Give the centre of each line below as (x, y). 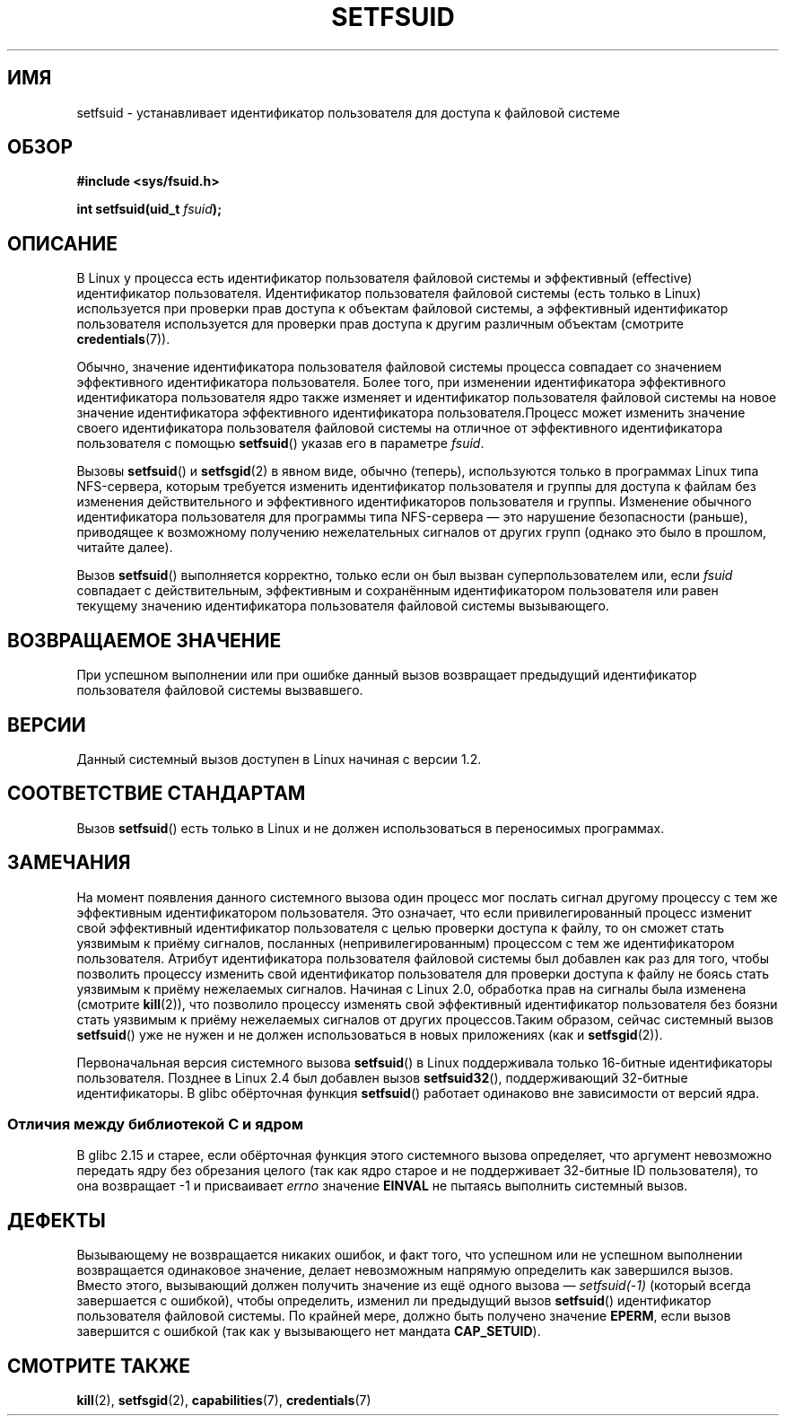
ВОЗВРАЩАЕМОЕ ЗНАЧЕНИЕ (144, 640)
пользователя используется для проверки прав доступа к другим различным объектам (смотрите (380, 324)
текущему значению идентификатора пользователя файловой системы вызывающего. (343, 606)
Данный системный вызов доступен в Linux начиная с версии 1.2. (279, 759)
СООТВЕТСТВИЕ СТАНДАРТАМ (157, 794)
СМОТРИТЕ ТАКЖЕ (99, 1366)
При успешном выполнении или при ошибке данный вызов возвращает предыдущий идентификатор (387, 675)
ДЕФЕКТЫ (57, 1220)
